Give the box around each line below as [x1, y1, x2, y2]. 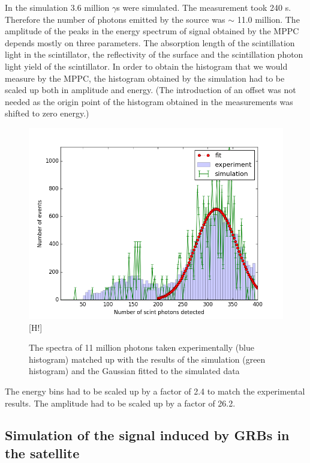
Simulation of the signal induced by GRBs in [5, 426, 290, 444]
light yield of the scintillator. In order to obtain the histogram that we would [5, 59, 288, 72]
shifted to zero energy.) [5, 107, 89, 120]
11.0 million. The [237, 13, 300, 25]
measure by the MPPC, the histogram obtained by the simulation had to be [5, 71, 285, 84]
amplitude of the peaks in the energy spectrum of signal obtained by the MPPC [5, 25, 299, 37]
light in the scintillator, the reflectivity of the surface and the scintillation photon [5, 48, 303, 61]
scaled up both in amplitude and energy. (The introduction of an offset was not [5, 83, 296, 96]
